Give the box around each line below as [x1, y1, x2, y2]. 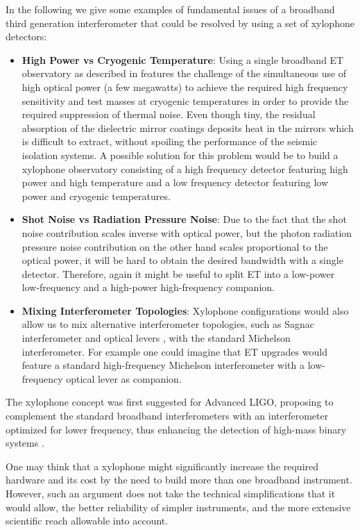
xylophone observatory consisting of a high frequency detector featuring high [22, 161, 348, 176]
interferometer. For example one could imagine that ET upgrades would [22, 344, 327, 358]
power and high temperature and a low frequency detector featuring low [22, 175, 329, 190]
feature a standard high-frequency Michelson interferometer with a [22, 358, 305, 372]
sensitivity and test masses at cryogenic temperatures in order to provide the [22, 93, 349, 108]
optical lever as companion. [66, 371, 182, 386]
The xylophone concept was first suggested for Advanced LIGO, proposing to [6, 395, 334, 409]
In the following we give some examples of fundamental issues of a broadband [6, 2, 335, 16]
